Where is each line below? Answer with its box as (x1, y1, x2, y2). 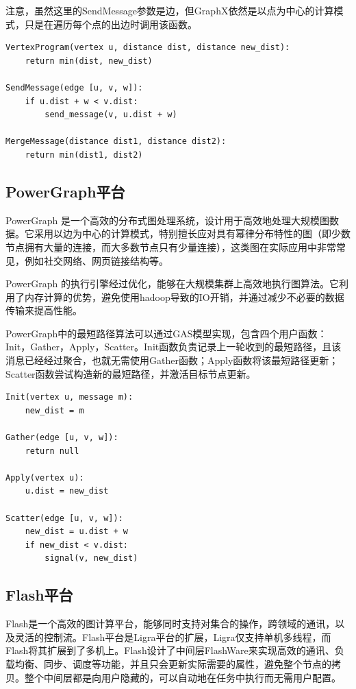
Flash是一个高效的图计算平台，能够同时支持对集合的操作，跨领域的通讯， (5, 616, 335, 631)
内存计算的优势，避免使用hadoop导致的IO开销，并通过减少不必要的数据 (24, 289, 344, 304)
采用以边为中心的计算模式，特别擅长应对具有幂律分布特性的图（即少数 (34, 226, 351, 241)
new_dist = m (25, 405, 84, 415)
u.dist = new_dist (25, 486, 109, 496)
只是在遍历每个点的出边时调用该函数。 (24, 16, 197, 31)
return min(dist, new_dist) (25, 56, 153, 66)
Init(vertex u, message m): (5, 392, 133, 402)
